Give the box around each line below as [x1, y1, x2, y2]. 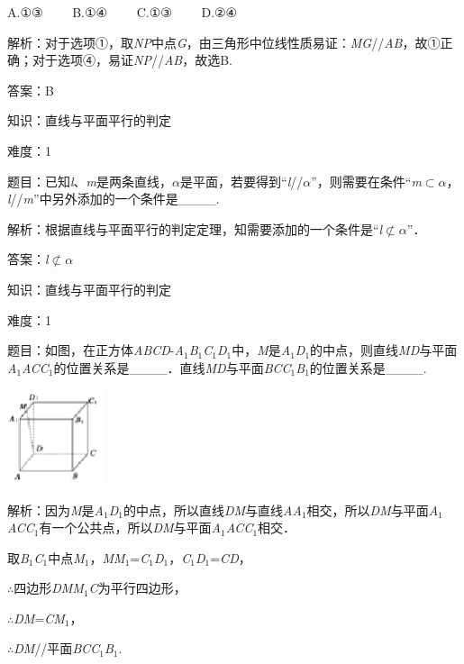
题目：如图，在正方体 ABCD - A [7, 341, 184, 359]
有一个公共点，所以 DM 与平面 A [39, 518, 221, 537]
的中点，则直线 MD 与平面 [310, 341, 458, 359]
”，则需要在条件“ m [311, 171, 422, 190]
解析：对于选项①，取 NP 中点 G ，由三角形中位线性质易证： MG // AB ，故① [7, 32, 441, 51]
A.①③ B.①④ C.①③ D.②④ [7, 3, 238, 21]
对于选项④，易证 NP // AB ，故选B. [32, 50, 232, 69]
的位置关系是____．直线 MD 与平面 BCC [53, 358, 291, 377]
